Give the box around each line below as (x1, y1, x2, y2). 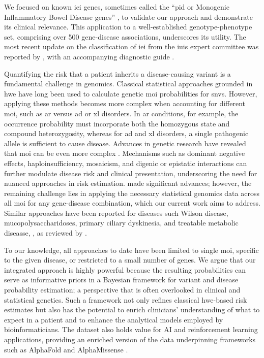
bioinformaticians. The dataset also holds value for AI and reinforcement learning (4, 324, 258, 335)
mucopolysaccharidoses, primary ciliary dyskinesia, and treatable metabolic (4, 217, 239, 228)
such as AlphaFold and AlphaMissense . (4, 344, 128, 354)
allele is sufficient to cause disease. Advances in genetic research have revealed (4, 138, 246, 148)
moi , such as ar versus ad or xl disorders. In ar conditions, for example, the (4, 108, 239, 118)
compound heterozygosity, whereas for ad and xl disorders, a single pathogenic (4, 128, 249, 139)
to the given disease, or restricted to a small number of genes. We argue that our (4, 254, 256, 265)
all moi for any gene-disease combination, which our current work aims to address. (4, 198, 260, 208)
